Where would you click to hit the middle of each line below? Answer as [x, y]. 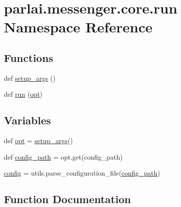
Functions [29, 57]
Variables [28, 120]
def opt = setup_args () [38, 140]
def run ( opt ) [23, 94]
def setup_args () [30, 78]
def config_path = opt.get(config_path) [63, 156]
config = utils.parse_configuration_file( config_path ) [82, 173]
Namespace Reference [78, 27]
